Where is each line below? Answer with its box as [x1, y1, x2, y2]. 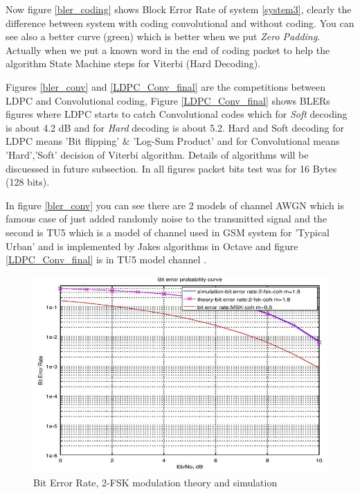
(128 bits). [6, 175, 50, 189]
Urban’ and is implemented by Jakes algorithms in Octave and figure [6, 238, 298, 253]
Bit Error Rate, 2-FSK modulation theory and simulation [33, 475, 278, 490]
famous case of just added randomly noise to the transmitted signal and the [6, 211, 327, 226]
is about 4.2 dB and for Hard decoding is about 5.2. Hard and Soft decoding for [6, 120, 344, 134]
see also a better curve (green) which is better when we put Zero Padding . [6, 29, 321, 44]
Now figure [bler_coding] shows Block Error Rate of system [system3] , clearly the [6, 2, 352, 16]
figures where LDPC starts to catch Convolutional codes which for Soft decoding [6, 107, 348, 121]
